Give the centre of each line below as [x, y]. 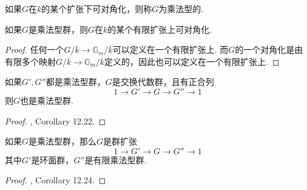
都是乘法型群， [76, 82]
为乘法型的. [181, 8]
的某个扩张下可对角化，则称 [97, 8]
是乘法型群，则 [59, 29]
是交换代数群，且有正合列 [163, 82]
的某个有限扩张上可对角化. [160, 29]
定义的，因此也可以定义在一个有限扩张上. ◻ [192, 61]
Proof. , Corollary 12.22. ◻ [56, 120]
